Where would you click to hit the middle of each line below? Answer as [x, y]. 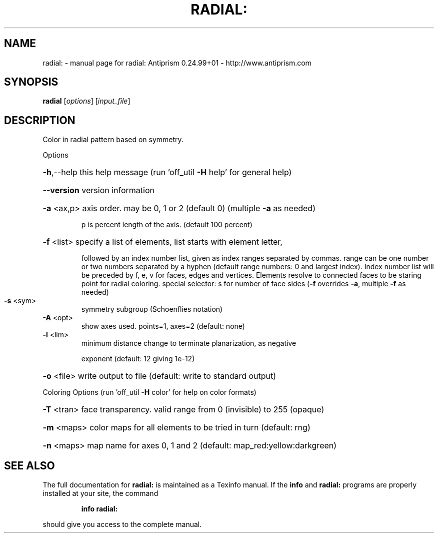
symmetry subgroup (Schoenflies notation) [152, 309]
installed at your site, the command [100, 493]
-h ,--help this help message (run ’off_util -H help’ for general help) [167, 172]
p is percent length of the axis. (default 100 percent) [167, 225]
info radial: [99, 509]
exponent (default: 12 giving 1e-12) [138, 359]
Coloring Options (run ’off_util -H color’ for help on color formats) [149, 392]
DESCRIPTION [40, 120]
